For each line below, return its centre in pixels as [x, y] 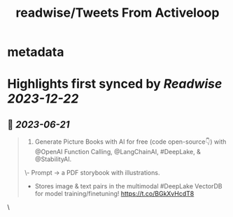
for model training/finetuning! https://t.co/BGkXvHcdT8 [114, 194]
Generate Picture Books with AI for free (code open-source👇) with [130, 142]
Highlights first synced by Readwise [115, 84]
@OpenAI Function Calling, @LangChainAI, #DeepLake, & [118, 152]
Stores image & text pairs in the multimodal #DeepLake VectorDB [128, 186]
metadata [36, 52]
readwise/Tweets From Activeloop [118, 13]
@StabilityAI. [53, 159]
